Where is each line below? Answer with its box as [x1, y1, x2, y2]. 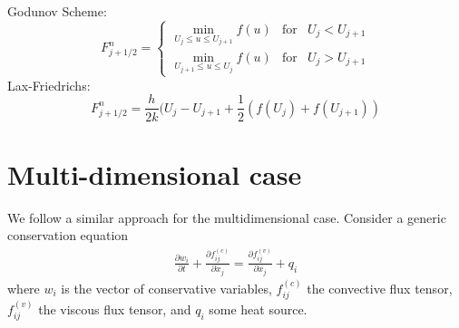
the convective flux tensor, [307, 278, 453, 297]
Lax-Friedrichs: [7, 75, 91, 94]
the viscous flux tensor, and [38, 299, 191, 318]
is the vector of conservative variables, [61, 278, 272, 297]
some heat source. [209, 299, 308, 318]
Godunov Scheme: [7, 2, 107, 20]
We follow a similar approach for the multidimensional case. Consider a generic [7, 207, 446, 227]
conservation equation [7, 226, 129, 245]
